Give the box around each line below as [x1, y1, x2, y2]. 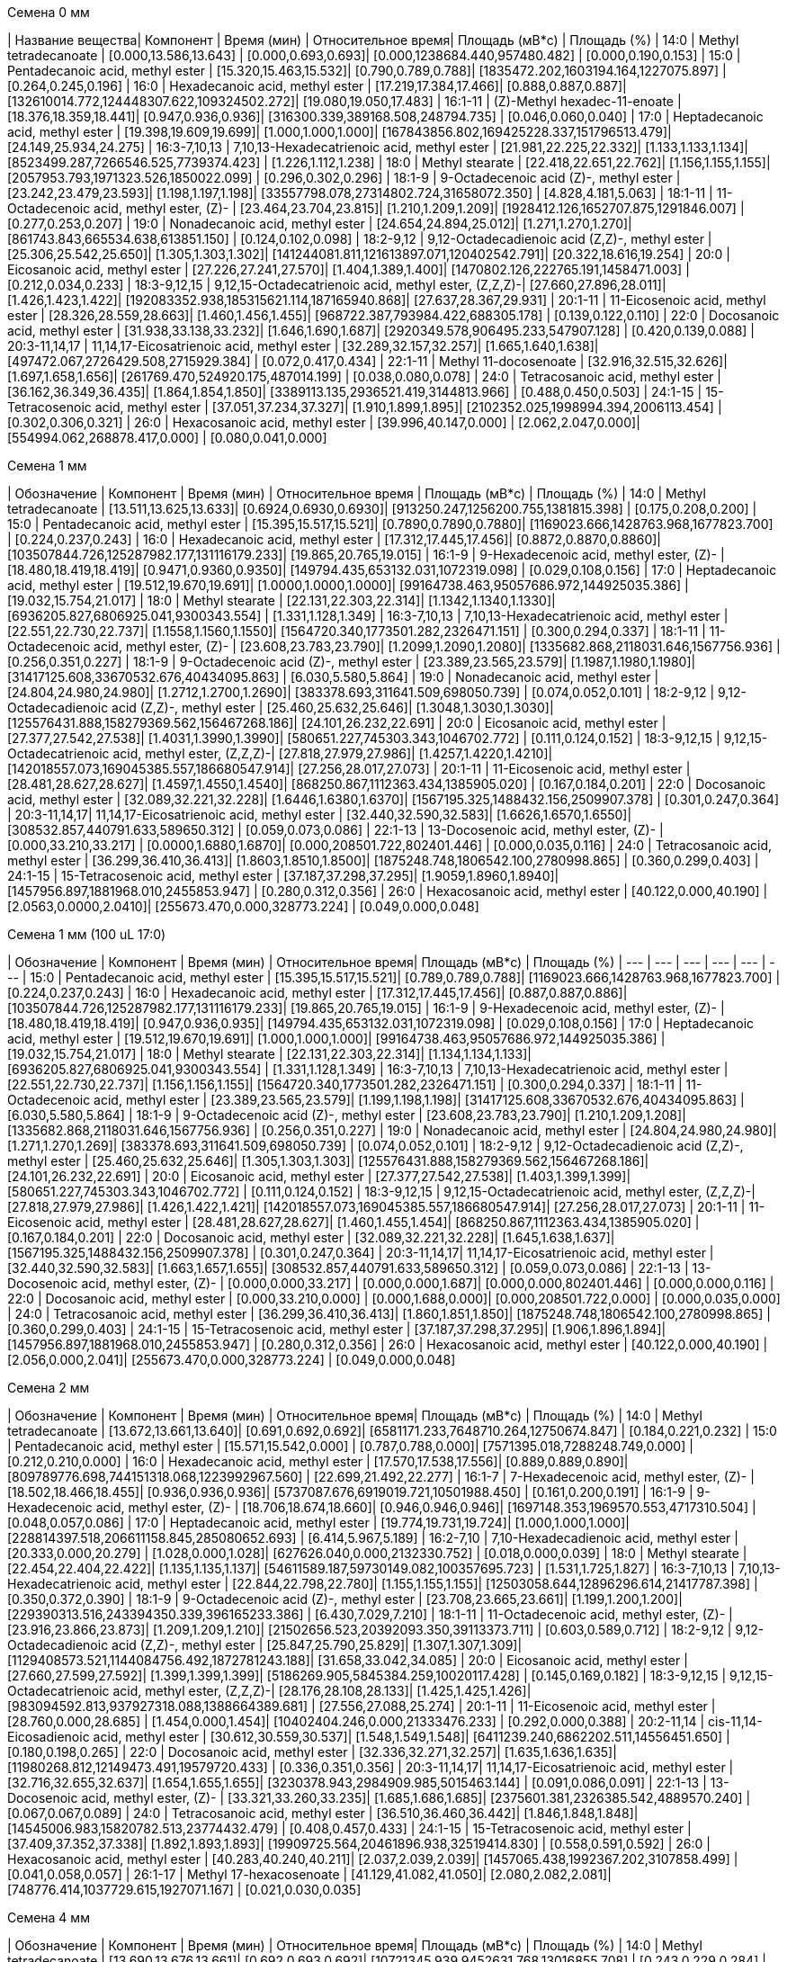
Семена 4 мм [7, 1910, 90, 1925]
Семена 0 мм [7, 4, 90, 20]
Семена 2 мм [7, 1380, 90, 1395]
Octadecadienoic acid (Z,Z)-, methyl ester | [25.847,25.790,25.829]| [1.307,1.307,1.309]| [7, 1637, 523, 1653]
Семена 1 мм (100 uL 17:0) [7, 927, 166, 942]
